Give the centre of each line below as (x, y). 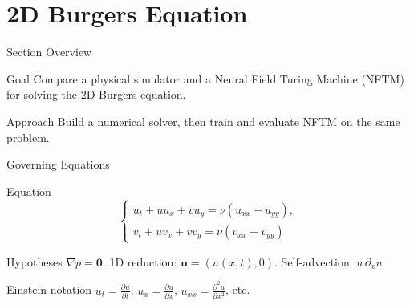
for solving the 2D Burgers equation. (96, 94)
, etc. (238, 289)
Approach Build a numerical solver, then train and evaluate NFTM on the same (203, 121)
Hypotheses (35, 261)
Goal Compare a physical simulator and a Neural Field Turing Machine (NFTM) (205, 78)
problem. (28, 137)
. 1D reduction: (140, 261)
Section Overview (49, 52)
